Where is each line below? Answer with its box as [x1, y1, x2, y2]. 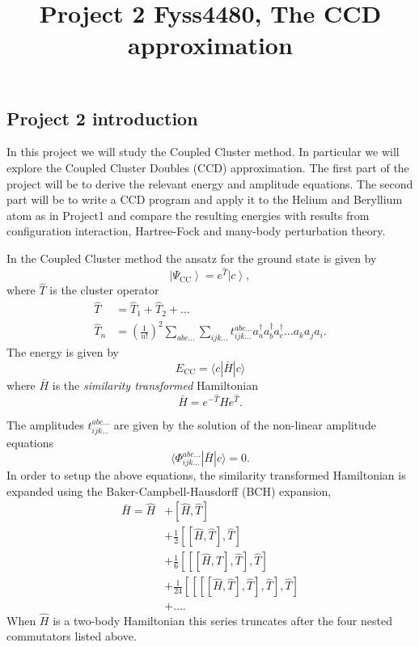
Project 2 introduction [6, 105, 198, 130]
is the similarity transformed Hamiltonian [52, 376, 258, 393]
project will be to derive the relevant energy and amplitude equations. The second [6, 175, 413, 192]
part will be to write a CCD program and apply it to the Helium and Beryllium [6, 191, 403, 208]
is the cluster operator [49, 281, 159, 298]
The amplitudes [6, 416, 84, 433]
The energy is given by [6, 344, 119, 361]
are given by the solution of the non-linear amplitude [113, 416, 376, 433]
